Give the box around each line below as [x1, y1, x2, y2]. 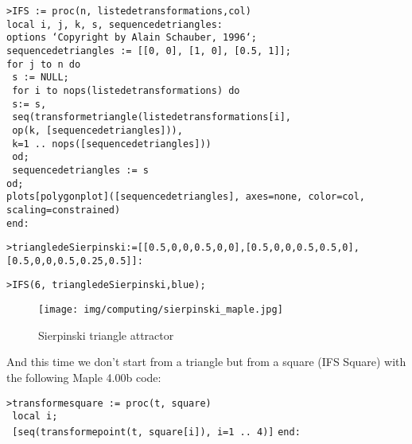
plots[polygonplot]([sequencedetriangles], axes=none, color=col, [6, 191, 366, 203]
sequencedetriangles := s [12, 164, 149, 176]
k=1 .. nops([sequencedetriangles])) [12, 138, 212, 150]
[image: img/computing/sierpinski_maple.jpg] [38, 304, 283, 316]
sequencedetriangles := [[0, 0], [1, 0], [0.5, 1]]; [6, 45, 291, 56]
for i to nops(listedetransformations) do [12, 84, 240, 96]
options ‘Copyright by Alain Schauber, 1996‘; [6, 32, 257, 44]
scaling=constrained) [6, 204, 121, 216]
